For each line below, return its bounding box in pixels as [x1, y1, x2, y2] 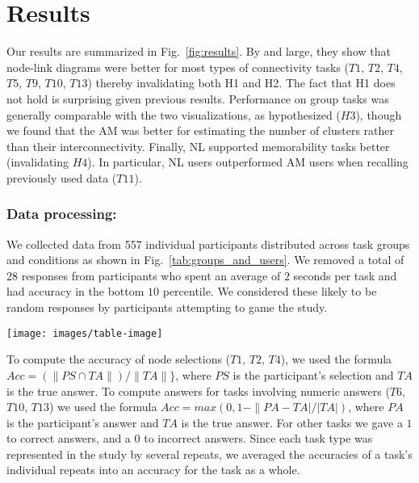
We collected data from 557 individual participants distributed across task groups [6, 235, 410, 252]
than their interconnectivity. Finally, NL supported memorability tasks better [6, 137, 390, 154]
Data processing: [6, 204, 117, 224]
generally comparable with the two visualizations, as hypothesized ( [6, 106, 341, 123]
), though [355, 106, 402, 123]
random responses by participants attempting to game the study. [6, 299, 328, 316]
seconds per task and [293, 267, 397, 283]
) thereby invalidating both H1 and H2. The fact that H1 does [87, 74, 396, 91]
